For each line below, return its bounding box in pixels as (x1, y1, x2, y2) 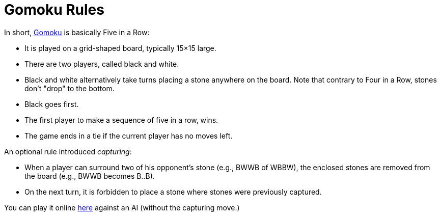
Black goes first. (24, 99, 79, 109)
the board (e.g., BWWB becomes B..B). (24, 171, 155, 180)
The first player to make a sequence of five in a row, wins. (24, 115, 218, 124)
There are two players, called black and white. (24, 59, 179, 68)
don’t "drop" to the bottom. (24, 84, 115, 93)
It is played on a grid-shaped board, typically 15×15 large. (24, 43, 216, 52)
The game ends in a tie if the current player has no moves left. (24, 131, 233, 140)
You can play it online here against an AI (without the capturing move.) (4, 203, 240, 212)
